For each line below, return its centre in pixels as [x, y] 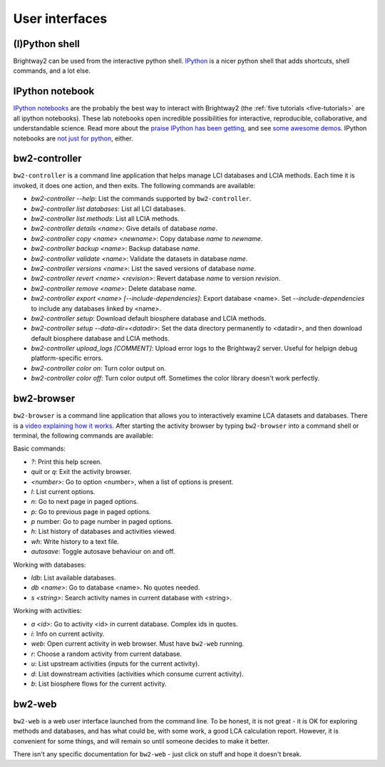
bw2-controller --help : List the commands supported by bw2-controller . [141, 199]
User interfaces [60, 19]
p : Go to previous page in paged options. [91, 511]
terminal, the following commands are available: [83, 436]
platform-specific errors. [67, 358]
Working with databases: [50, 565]
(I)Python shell [46, 44]
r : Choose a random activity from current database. [106, 654]
